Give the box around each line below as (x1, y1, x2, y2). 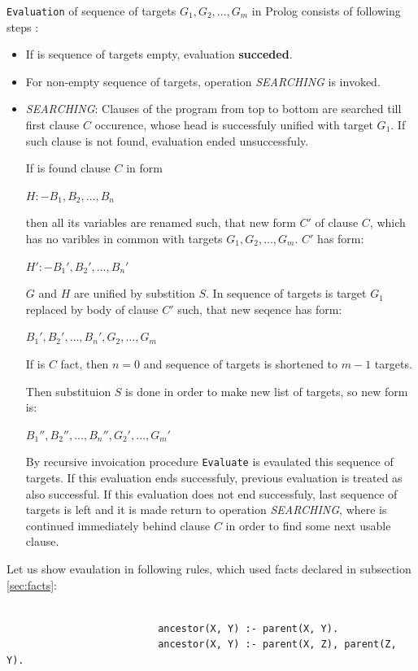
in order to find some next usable (225, 516, 391, 534)
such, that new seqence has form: (177, 300, 342, 317)
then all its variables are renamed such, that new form (25, 214, 296, 231)
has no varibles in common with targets (25, 230, 223, 246)
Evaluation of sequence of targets (7, 2, 176, 19)
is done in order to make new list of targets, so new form (125, 382, 408, 399)
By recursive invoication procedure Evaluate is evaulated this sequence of (25, 453, 394, 470)
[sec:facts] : (7, 576, 57, 593)
